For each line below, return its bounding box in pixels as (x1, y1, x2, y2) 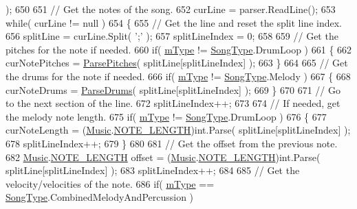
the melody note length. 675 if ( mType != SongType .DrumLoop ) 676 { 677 (6, 109, 327, 123)
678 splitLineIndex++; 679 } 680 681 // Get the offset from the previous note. (6, 136, 338, 150)
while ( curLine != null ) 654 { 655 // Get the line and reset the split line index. (6, 15, 342, 29)
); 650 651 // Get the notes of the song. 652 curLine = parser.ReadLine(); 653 (6, 2, 336, 16)
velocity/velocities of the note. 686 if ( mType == (6, 176, 215, 190)
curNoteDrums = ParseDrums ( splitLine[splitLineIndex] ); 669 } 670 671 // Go (6, 82, 340, 97)
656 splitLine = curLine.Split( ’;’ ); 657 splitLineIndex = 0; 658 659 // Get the (6, 29, 338, 43)
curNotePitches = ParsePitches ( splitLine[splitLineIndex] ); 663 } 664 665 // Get (6, 56, 348, 70)
